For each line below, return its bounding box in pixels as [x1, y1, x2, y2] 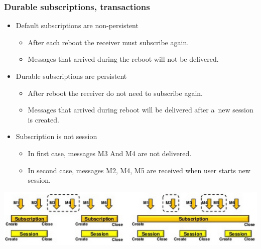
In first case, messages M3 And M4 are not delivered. [28, 148, 192, 158]
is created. [28, 114, 59, 125]
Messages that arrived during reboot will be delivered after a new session [28, 104, 253, 115]
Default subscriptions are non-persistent [16, 20, 139, 31]
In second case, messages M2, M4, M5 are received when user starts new [28, 165, 250, 175]
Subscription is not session [16, 131, 97, 142]
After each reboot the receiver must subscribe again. [28, 37, 189, 47]
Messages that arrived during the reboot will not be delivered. [28, 54, 219, 64]
